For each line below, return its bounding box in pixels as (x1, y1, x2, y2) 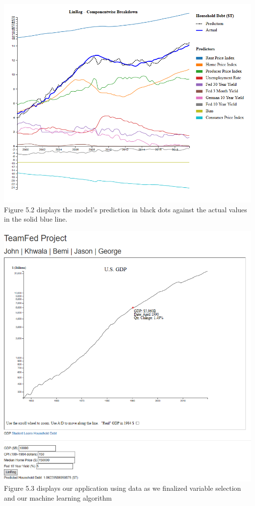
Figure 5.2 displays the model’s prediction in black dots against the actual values (4, 204, 247, 214)
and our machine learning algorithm (4, 492, 112, 503)
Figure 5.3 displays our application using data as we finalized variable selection (4, 483, 241, 493)
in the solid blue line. (4, 214, 68, 224)
